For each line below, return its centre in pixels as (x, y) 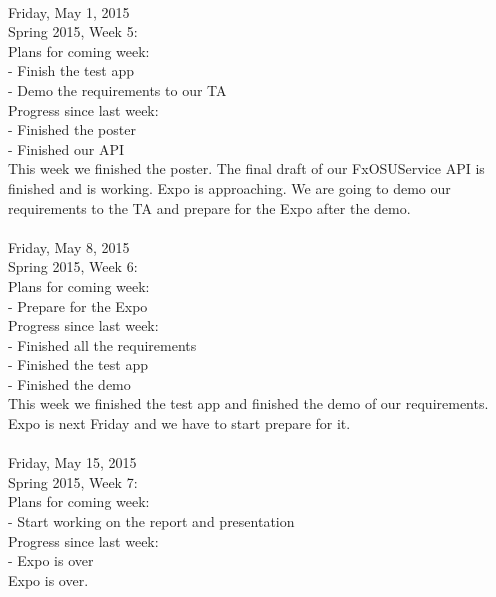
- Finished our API (66, 148)
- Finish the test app (71, 70)
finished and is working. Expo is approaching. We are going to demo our (229, 187)
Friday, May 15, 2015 (72, 462)
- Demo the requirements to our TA (117, 89)
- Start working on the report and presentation (151, 521)
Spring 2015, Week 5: (73, 31)
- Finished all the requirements (102, 344)
